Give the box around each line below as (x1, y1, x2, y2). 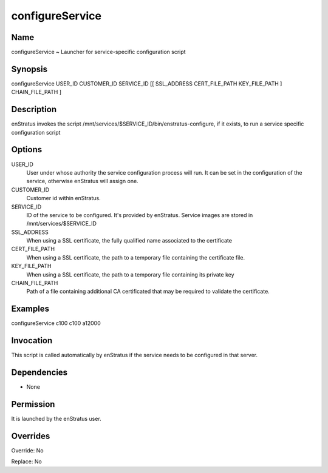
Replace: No (11, 458, 42, 465)
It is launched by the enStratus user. (11, 415, 101, 423)
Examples (11, 304, 50, 314)
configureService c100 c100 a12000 (11, 320, 101, 327)
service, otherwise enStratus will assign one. (26, 178, 139, 185)
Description (11, 104, 57, 115)
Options (11, 144, 43, 155)
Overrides (11, 431, 50, 441)
